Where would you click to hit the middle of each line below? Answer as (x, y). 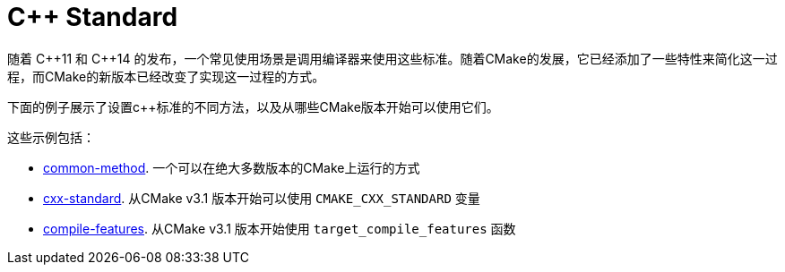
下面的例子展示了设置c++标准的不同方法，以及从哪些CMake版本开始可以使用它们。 (253, 106)
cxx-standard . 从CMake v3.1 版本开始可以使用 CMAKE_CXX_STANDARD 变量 (262, 198)
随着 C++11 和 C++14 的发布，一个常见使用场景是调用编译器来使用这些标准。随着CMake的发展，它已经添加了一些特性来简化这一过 (392, 58)
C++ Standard (93, 17)
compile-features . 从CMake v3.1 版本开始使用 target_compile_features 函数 (280, 228)
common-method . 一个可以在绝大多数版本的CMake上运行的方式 (232, 167)
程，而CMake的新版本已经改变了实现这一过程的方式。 (166, 76)
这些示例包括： (51, 137)
